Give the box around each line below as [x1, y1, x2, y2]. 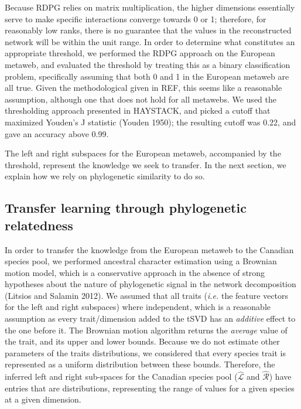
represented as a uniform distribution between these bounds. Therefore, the [5, 358, 275, 370]
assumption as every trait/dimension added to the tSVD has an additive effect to [5, 312, 296, 325]
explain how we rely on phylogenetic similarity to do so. [5, 170, 205, 182]
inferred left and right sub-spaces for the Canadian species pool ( [5, 370, 238, 383]
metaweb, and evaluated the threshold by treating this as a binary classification [5, 58, 290, 70]
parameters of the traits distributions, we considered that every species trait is [5, 346, 286, 359]
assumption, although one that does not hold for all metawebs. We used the [5, 93, 276, 105]
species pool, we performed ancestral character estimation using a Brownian [5, 255, 277, 267]
